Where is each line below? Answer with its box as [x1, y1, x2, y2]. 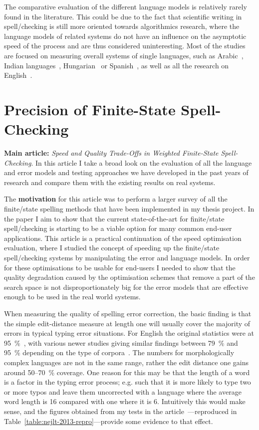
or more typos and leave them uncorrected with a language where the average [4, 386, 242, 397]
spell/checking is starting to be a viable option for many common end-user [4, 223, 232, 233]
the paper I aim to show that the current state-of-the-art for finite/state [4, 213, 225, 223]
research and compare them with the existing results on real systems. [4, 177, 216, 187]
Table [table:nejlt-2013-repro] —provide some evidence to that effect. [4, 416, 213, 426]
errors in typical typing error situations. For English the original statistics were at [4, 328, 255, 338]
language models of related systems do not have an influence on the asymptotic [4, 30, 247, 41]
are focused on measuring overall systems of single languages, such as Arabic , [4, 50, 244, 60]
